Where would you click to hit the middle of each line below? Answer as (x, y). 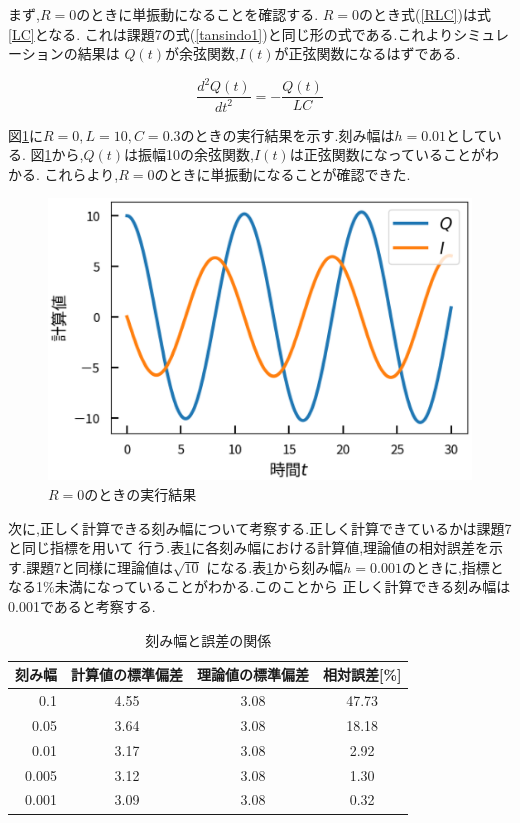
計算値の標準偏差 (127, 674)
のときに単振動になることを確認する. (197, 14)
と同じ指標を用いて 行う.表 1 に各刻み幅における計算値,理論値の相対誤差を (249, 547)
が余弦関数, (202, 53)
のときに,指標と (452, 566)
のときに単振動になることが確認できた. (282, 173)
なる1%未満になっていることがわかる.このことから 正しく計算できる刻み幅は (259, 586)
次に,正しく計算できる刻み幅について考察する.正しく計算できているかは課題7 (260, 527)
